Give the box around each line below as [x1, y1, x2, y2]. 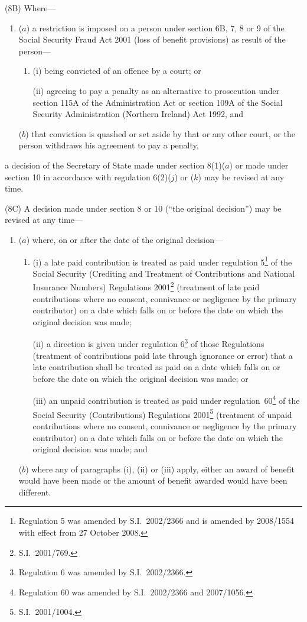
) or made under [229, 158, 289, 171]
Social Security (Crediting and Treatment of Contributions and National [32, 267, 295, 279]
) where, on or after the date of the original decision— [26, 233, 223, 245]
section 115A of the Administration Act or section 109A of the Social [32, 96, 283, 108]
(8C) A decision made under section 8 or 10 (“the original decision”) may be [5, 202, 282, 214]
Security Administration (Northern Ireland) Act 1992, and [32, 108, 244, 120]
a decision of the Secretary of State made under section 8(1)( [5, 158, 226, 171]
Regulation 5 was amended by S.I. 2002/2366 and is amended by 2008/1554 [18, 514, 295, 527]
